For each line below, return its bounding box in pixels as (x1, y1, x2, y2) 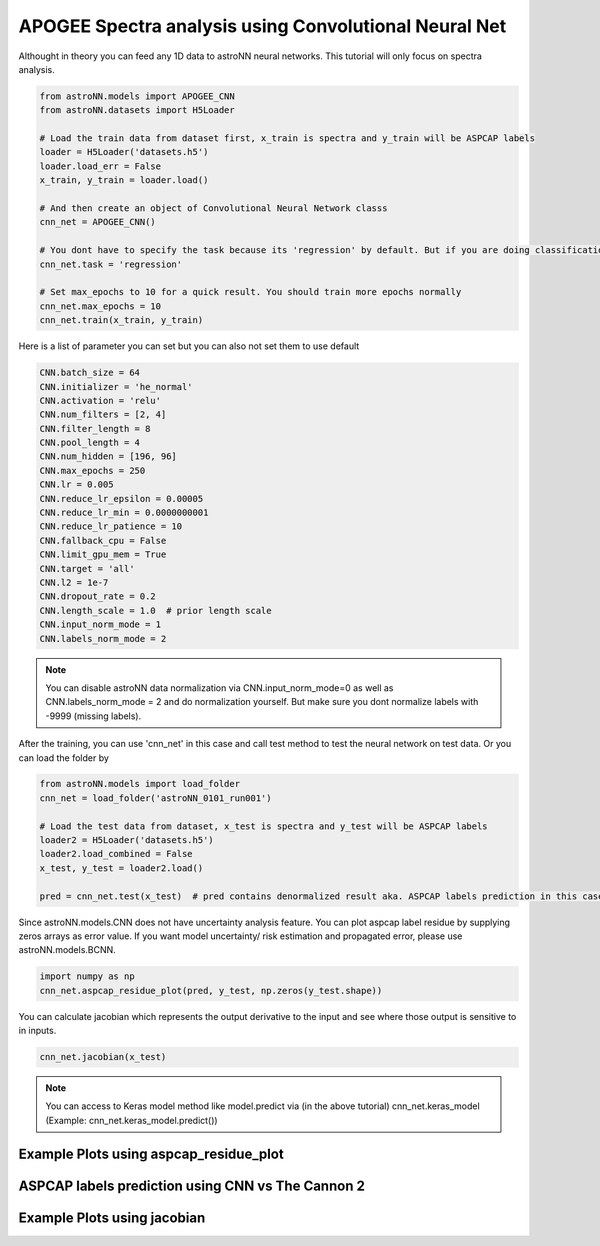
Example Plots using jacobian (18, 1209, 206, 1226)
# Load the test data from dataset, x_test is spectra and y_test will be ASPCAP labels (39, 820, 489, 832)
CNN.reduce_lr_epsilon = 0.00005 (39, 493, 204, 504)
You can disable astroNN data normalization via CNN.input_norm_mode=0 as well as (45, 681, 394, 694)
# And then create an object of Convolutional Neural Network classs (39, 203, 388, 214)
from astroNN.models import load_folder (39, 778, 240, 790)
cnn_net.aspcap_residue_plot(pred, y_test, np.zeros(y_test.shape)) (39, 985, 383, 996)
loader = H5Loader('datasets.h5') (39, 146, 209, 158)
